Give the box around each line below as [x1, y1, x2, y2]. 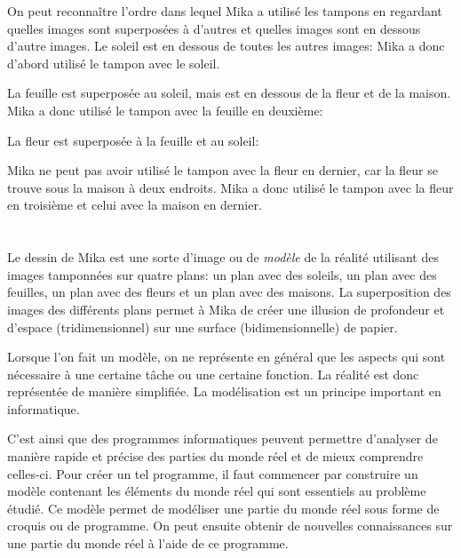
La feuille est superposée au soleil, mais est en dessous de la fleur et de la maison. [7, 84, 451, 102]
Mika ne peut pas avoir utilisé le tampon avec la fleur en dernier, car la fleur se [7, 161, 439, 179]
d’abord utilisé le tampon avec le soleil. [7, 53, 220, 72]
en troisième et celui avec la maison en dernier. [7, 195, 262, 214]
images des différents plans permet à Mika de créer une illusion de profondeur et [7, 299, 445, 318]
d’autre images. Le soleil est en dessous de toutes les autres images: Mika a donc [7, 36, 445, 55]
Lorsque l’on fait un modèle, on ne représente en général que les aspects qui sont [7, 347, 446, 366]
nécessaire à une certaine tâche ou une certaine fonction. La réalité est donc [7, 364, 419, 383]
